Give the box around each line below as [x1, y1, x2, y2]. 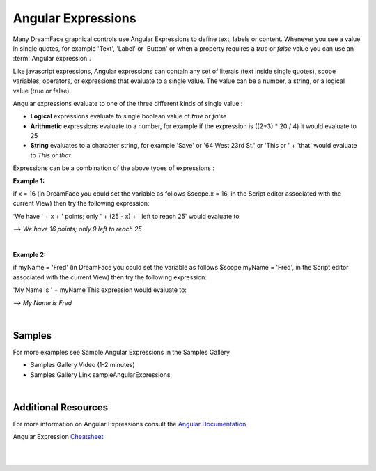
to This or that [30, 150, 71, 160]
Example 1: [13, 176, 45, 185]
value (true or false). [13, 86, 72, 95]
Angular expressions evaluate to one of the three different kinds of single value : [13, 99, 243, 107]
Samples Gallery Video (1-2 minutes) [30, 361, 135, 369]
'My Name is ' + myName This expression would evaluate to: [13, 286, 187, 294]
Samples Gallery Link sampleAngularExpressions [30, 370, 171, 379]
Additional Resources [13, 401, 108, 413]
